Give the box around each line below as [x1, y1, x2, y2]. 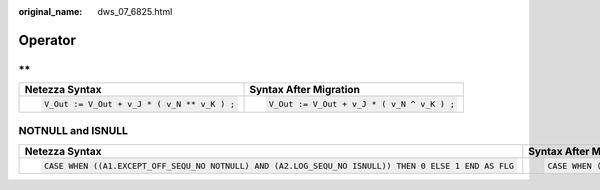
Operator [18, 31, 77, 49]
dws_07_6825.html [97, 6, 173, 17]
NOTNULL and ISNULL [18, 124, 129, 138]
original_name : [18, 6, 83, 17]
